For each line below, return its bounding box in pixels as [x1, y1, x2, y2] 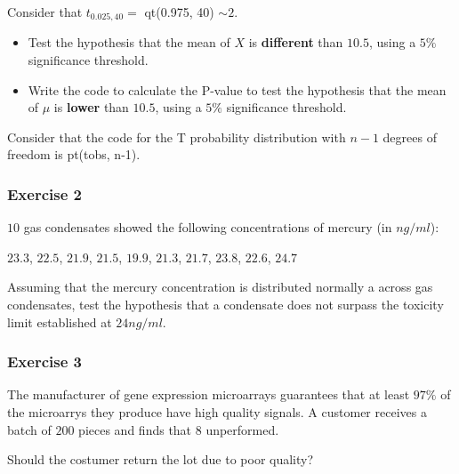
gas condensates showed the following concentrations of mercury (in [23, 218, 392, 237]
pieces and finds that [78, 420, 192, 438]
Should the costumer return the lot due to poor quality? [7, 450, 314, 469]
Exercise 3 [7, 350, 82, 373]
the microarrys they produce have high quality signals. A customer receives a [7, 403, 427, 422]
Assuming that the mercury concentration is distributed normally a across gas [7, 277, 433, 296]
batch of [7, 420, 52, 438]
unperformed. [205, 420, 279, 438]
